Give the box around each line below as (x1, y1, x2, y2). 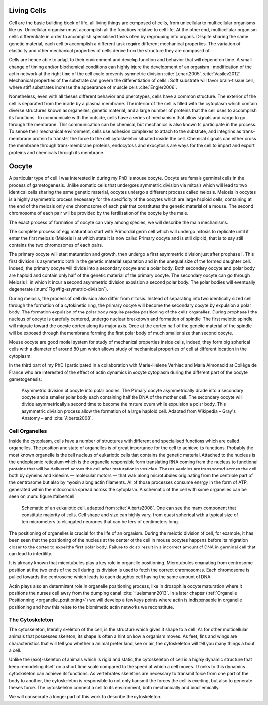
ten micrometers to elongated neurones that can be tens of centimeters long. (21, 519, 179, 525)
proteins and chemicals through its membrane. (9, 149, 105, 155)
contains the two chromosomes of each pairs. (9, 242, 103, 248)
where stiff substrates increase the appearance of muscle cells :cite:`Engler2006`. (9, 84, 177, 90)
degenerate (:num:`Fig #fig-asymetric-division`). (9, 286, 109, 292)
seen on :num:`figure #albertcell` (9, 493, 76, 499)
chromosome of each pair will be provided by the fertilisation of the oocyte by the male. (9, 210, 189, 216)
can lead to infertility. (9, 550, 53, 556)
